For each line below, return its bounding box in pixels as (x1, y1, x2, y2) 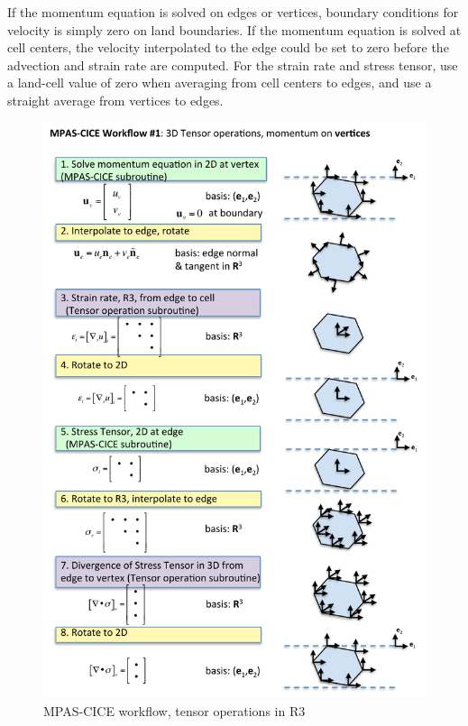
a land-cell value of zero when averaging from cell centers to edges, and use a (7, 73, 432, 92)
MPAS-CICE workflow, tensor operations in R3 (43, 701, 306, 720)
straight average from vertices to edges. (7, 90, 224, 109)
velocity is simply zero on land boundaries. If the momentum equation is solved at (7, 20, 462, 39)
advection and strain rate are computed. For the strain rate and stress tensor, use (7, 55, 458, 74)
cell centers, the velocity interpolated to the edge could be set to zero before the (7, 38, 449, 57)
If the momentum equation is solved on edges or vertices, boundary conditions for (7, 3, 459, 21)
